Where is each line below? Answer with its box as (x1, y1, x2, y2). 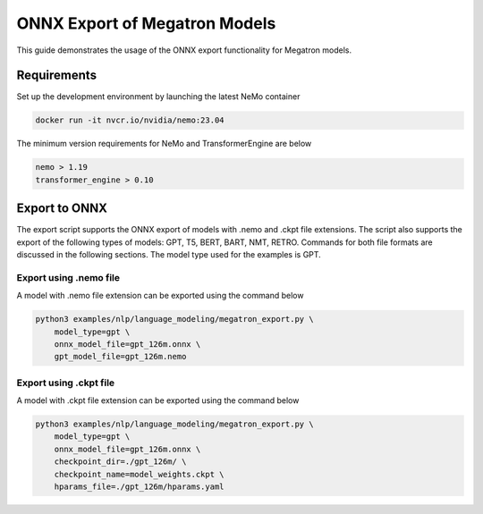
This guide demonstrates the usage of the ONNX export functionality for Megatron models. (16, 45, 352, 55)
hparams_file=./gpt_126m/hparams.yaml (54, 482, 225, 492)
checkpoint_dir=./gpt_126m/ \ (54, 457, 187, 467)
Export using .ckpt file (16, 376, 115, 389)
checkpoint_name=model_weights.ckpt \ (54, 469, 225, 479)
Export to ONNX (16, 201, 107, 216)
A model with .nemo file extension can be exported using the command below (16, 291, 304, 301)
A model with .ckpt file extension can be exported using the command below (16, 395, 300, 406)
